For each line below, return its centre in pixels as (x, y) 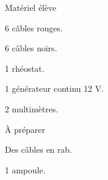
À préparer (25, 129)
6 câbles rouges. (34, 27)
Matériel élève (31, 7)
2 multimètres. (32, 108)
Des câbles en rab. (39, 149)
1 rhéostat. (25, 68)
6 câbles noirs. (31, 48)
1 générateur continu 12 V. (54, 88)
